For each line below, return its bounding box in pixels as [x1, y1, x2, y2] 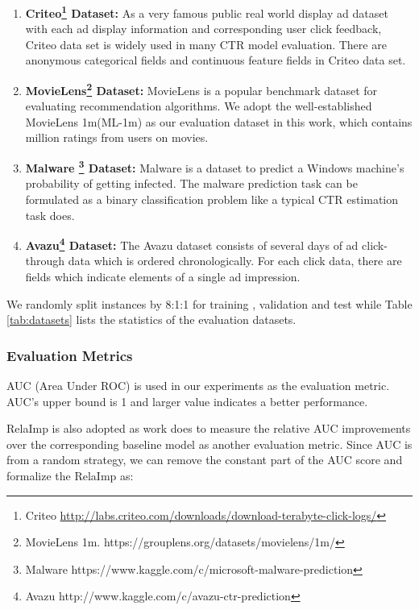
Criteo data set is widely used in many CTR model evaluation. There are [25, 35, 387, 52]
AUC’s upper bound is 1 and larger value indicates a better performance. [6, 392, 368, 409]
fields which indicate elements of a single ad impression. [25, 268, 301, 284]
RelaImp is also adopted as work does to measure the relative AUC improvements [6, 420, 411, 437]
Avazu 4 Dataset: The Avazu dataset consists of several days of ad [25, 234, 359, 253]
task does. [25, 206, 75, 223]
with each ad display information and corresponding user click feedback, [25, 20, 382, 37]
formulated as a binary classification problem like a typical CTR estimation [25, 190, 399, 207]
